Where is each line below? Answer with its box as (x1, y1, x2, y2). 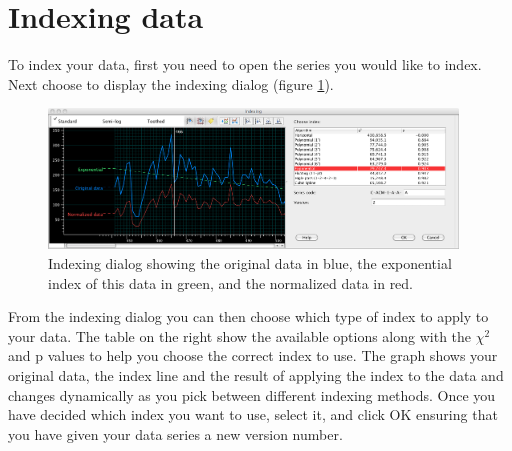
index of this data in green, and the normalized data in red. (48, 272, 414, 293)
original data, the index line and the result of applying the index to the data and (8, 364, 504, 385)
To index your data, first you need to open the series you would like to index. (8, 54, 482, 75)
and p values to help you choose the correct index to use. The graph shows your (8, 345, 498, 366)
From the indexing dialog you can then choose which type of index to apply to (8, 306, 489, 327)
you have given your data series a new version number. (8, 423, 343, 444)
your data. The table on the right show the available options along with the (8, 325, 472, 346)
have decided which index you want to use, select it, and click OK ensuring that (8, 404, 498, 425)
